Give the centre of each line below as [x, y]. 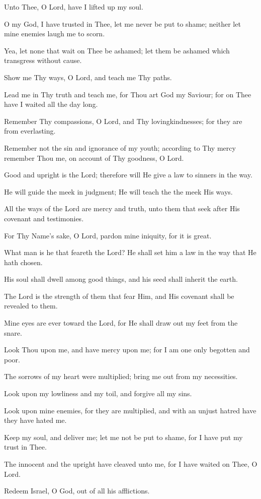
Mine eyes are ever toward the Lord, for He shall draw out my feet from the [121, 323]
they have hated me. [35, 420]
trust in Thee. [25, 447]
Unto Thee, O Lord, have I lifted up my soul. [74, 7]
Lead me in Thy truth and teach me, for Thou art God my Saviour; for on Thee [128, 94]
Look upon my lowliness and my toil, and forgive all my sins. [98, 393]
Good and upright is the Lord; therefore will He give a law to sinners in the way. [128, 175]
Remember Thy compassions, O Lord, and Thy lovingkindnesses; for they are [123, 121]
